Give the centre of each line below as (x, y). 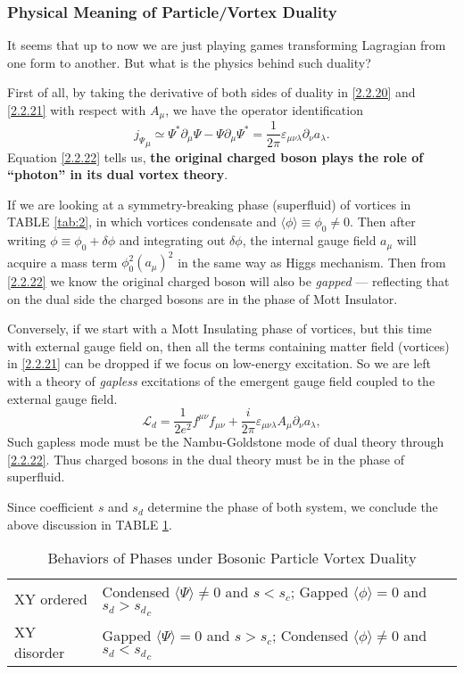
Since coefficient (51, 507)
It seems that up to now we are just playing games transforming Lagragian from (227, 45)
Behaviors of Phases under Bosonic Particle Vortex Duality (232, 558)
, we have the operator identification (264, 110)
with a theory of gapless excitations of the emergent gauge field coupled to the (221, 381)
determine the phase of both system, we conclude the (293, 507)
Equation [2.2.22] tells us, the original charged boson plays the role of (215, 156)
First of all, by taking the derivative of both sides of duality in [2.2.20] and (211, 92)
